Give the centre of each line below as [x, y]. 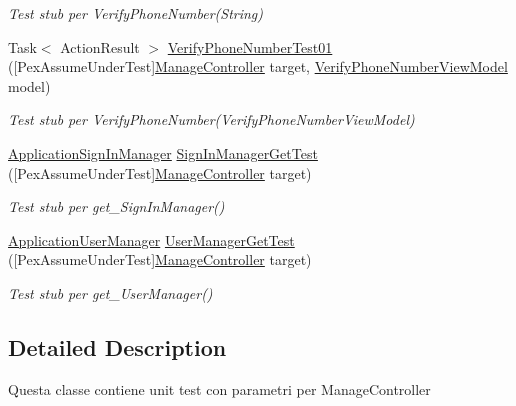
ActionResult [100, 46]
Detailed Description [117, 346]
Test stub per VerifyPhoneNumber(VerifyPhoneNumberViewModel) [211, 119]
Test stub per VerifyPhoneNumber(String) [136, 13]
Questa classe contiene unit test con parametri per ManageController [219, 388]
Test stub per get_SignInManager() [116, 206]
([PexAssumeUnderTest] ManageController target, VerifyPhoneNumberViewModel [258, 66]
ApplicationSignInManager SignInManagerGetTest [163, 152]
